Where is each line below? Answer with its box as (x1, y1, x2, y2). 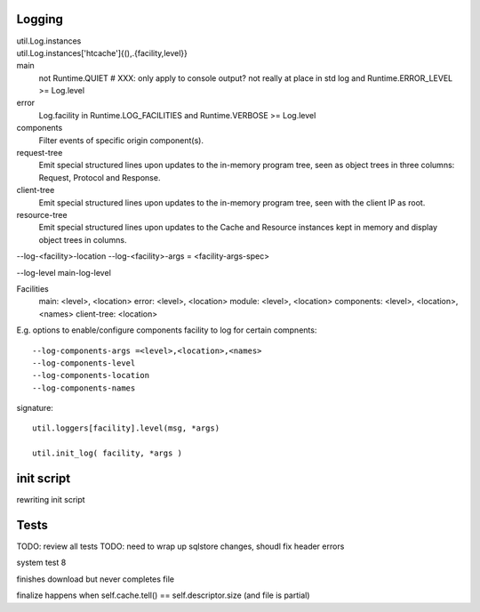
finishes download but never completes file (16, 574, 175, 584)
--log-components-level (32, 358, 136, 368)
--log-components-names (32, 382, 136, 393)
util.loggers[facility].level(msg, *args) (32, 423, 220, 433)
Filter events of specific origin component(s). (38, 134, 204, 146)
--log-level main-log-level (16, 267, 111, 278)
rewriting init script (16, 495, 85, 505)
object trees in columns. (38, 234, 127, 245)
